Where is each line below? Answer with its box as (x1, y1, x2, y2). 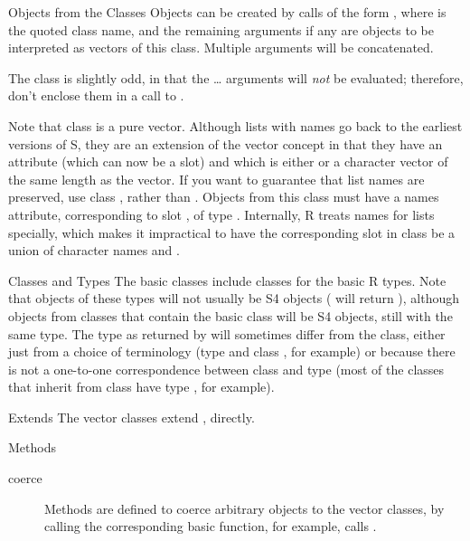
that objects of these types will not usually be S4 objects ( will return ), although (8, 289, 460, 308)
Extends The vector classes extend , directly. (8, 407, 255, 426)
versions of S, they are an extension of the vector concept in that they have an (8, 134, 443, 153)
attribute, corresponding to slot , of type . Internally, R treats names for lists (8, 204, 435, 223)
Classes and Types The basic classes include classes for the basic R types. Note (8, 270, 446, 289)
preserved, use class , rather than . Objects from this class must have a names (8, 187, 439, 206)
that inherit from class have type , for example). (8, 377, 275, 396)
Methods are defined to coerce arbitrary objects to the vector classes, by (44, 498, 445, 517)
